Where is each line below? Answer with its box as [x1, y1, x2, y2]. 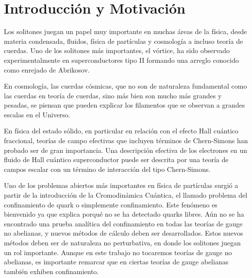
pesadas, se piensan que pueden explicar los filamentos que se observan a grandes [4, 100, 245, 110]
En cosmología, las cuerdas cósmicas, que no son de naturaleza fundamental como [4, 81, 247, 91]
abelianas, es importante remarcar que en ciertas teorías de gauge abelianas [4, 257, 229, 267]
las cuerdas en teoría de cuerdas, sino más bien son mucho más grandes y [4, 90, 222, 100]
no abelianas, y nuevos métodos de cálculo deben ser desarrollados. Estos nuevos [4, 228, 243, 238]
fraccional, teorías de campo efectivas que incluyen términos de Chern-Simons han [4, 135, 248, 146]
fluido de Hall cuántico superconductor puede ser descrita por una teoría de [4, 154, 229, 165]
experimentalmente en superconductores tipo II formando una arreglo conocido [4, 55, 239, 65]
